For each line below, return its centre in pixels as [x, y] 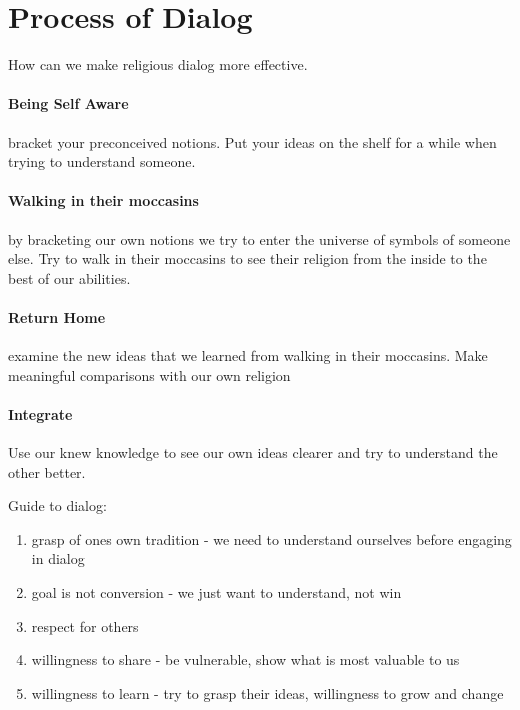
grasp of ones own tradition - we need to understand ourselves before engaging [271, 538]
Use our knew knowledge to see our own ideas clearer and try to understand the [253, 452]
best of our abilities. [69, 277]
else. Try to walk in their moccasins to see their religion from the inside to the [247, 258]
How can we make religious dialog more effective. [158, 64]
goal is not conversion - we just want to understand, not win [216, 592]
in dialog [58, 558]
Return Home [57, 316]
